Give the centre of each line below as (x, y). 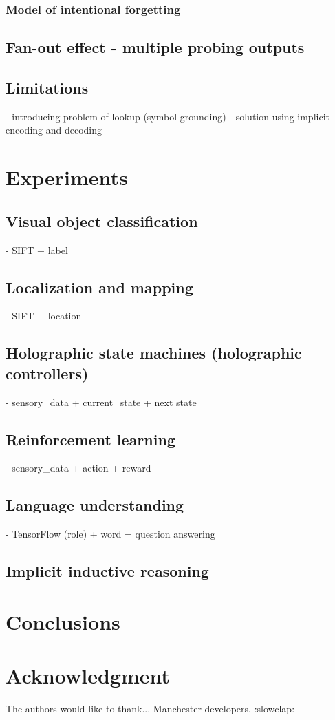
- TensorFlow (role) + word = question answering (110, 534)
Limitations (47, 88)
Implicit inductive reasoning (107, 571)
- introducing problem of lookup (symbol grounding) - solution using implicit (167, 116)
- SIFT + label (37, 250)
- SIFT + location (44, 316)
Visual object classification (102, 221)
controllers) (47, 373)
